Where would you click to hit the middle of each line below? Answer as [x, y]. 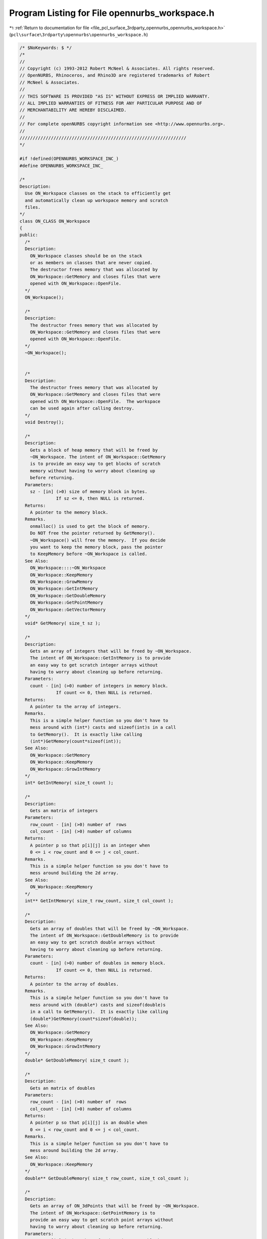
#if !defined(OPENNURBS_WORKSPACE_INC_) [69, 159]
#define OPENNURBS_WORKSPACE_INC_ [61, 166]
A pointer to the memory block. [69, 512]
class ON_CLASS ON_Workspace [55, 221]
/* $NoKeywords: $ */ [46, 48]
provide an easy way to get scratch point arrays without [102, 1220]
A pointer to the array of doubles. [74, 984]
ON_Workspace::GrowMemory [61, 582]
